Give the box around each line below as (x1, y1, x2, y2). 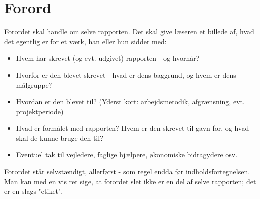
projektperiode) (16, 106, 64, 116)
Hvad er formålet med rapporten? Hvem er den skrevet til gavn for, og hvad (16, 123, 249, 133)
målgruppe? (16, 79, 52, 90)
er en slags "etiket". (4, 186, 63, 196)
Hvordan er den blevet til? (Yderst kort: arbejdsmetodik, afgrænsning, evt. (16, 96, 245, 107)
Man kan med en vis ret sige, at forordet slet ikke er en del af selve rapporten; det (4, 176, 256, 186)
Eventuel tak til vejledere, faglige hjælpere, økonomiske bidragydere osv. (16, 149, 238, 160)
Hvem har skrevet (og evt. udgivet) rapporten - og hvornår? (16, 53, 200, 63)
